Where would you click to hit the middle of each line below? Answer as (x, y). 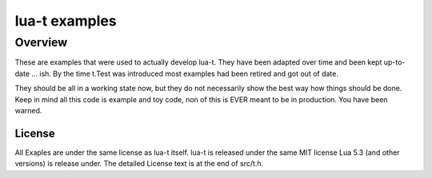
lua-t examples (66, 21)
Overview (41, 42)
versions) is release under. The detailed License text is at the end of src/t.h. (139, 164)
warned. (28, 110)
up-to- (394, 62)
